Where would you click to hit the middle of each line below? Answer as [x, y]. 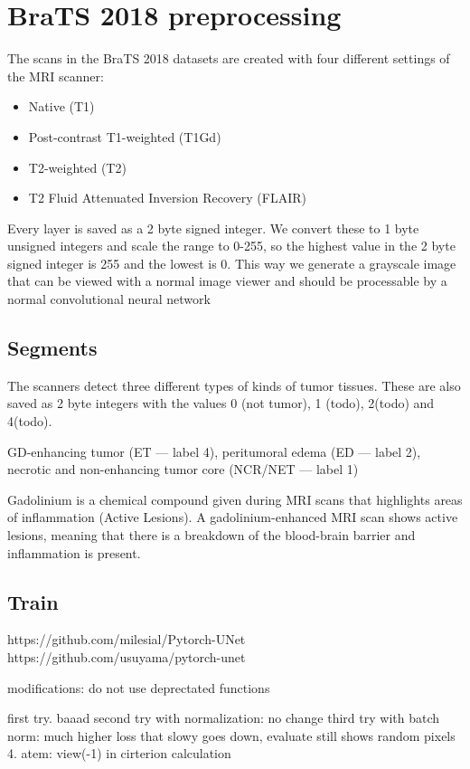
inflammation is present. [74, 552]
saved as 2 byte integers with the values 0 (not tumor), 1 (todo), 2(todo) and [221, 403]
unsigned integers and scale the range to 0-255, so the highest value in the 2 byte [231, 246]
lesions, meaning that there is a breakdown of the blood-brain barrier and [211, 535]
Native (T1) [61, 106]
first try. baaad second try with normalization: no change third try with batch [224, 718]
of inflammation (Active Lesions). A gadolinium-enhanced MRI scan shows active [233, 517]
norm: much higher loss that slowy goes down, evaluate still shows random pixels [231, 735]
